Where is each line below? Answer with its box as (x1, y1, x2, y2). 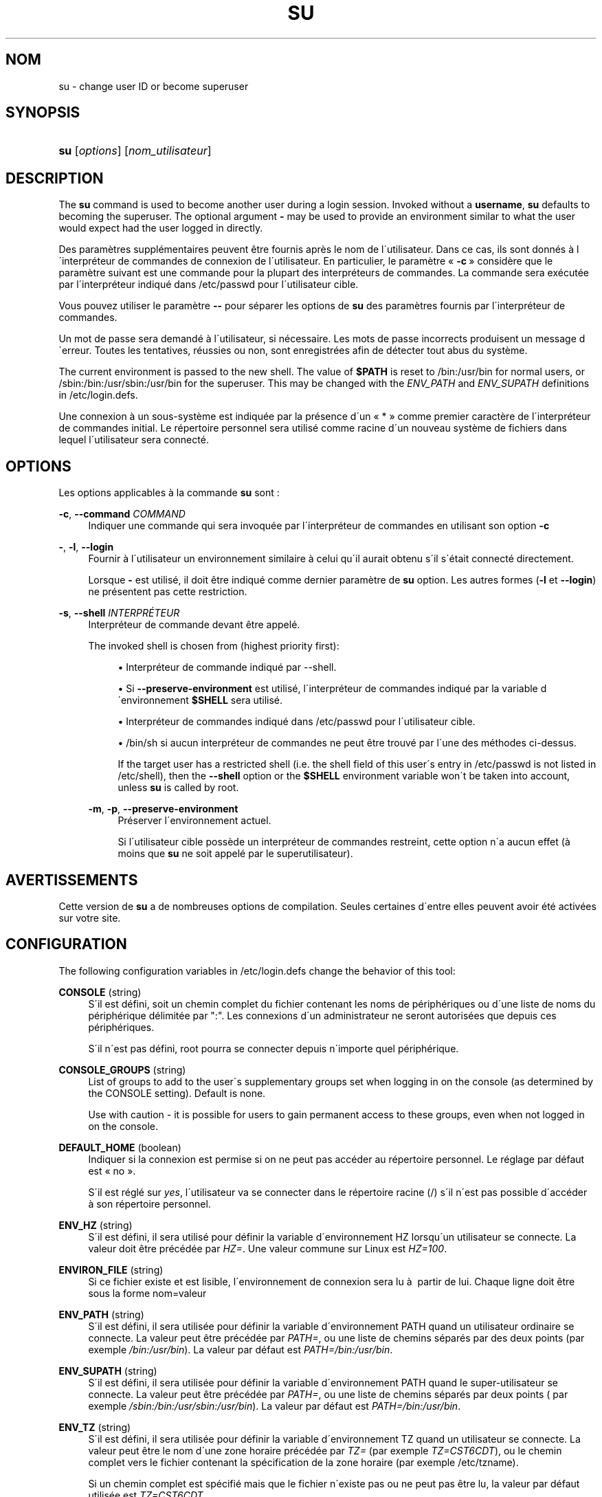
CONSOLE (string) (58, 986, 142, 998)
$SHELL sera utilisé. (191, 694, 283, 707)
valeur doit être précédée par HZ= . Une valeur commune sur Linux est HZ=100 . (88, 1242, 447, 1254)
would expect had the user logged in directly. (58, 222, 263, 234)
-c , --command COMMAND (58, 508, 186, 520)
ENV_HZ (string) (58, 1219, 133, 1231)
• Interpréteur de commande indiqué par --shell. (118, 661, 337, 674)
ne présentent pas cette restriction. (88, 586, 247, 598)
